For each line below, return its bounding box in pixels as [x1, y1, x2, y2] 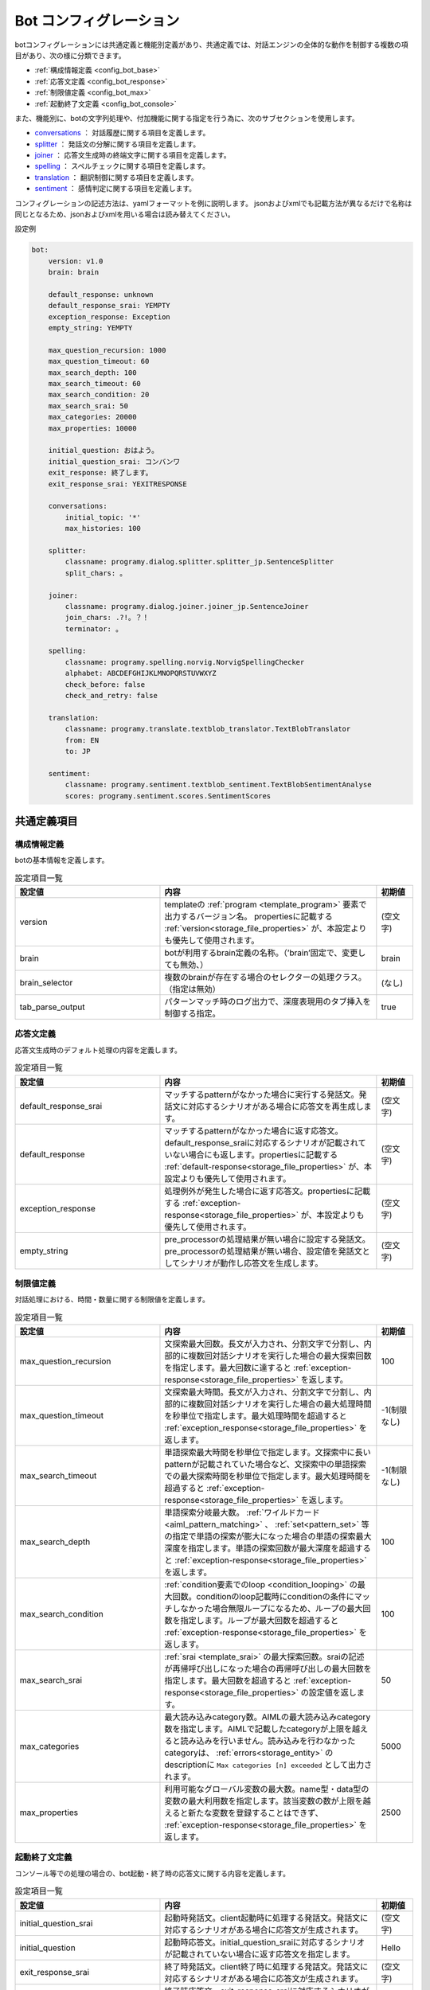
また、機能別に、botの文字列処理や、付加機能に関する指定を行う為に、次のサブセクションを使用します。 [14, 113, 359, 123]
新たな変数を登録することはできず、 [188, 1808, 323, 1819]
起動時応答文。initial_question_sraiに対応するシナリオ [164, 1937, 365, 1948]
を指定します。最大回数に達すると [164, 1362, 291, 1373]
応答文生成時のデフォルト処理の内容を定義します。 [14, 1045, 182, 1055]
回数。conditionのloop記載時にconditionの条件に [172, 1591, 354, 1602]
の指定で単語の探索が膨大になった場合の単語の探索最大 [164, 1531, 372, 1542]
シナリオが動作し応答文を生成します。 [180, 1258, 323, 1269]
